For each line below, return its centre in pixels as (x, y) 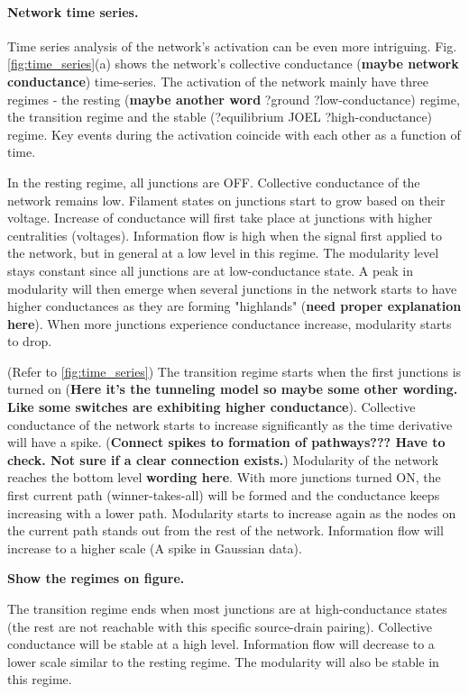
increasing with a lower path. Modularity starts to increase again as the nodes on (232, 512)
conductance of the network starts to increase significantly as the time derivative (230, 424)
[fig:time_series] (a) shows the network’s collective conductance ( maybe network (233, 64)
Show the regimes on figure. (96, 578)
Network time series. (73, 11)
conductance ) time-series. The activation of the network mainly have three (218, 81)
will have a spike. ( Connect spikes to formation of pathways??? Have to (226, 442)
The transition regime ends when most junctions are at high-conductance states (227, 609)
